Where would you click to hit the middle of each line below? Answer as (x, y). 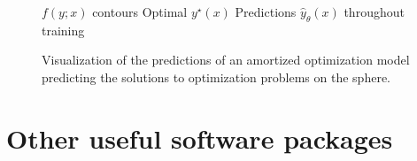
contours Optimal (140, 11)
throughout (374, 11)
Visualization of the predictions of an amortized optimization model (226, 60)
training (63, 30)
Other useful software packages (200, 138)
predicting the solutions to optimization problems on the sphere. (216, 77)
